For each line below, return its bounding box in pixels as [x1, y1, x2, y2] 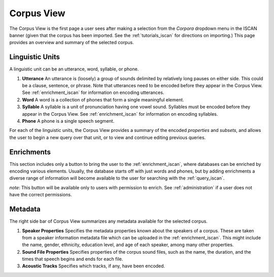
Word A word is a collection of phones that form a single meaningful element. [22, 96, 185, 102]
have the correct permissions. [9, 192, 72, 198]
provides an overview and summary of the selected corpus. [9, 40, 134, 46]
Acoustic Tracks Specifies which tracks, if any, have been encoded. [22, 263, 165, 269]
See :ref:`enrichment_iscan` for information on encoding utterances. [22, 89, 164, 96]
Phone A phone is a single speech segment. [22, 118, 115, 124]
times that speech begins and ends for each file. [22, 256, 123, 262]
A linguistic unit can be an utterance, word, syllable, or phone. [9, 66, 139, 72]
